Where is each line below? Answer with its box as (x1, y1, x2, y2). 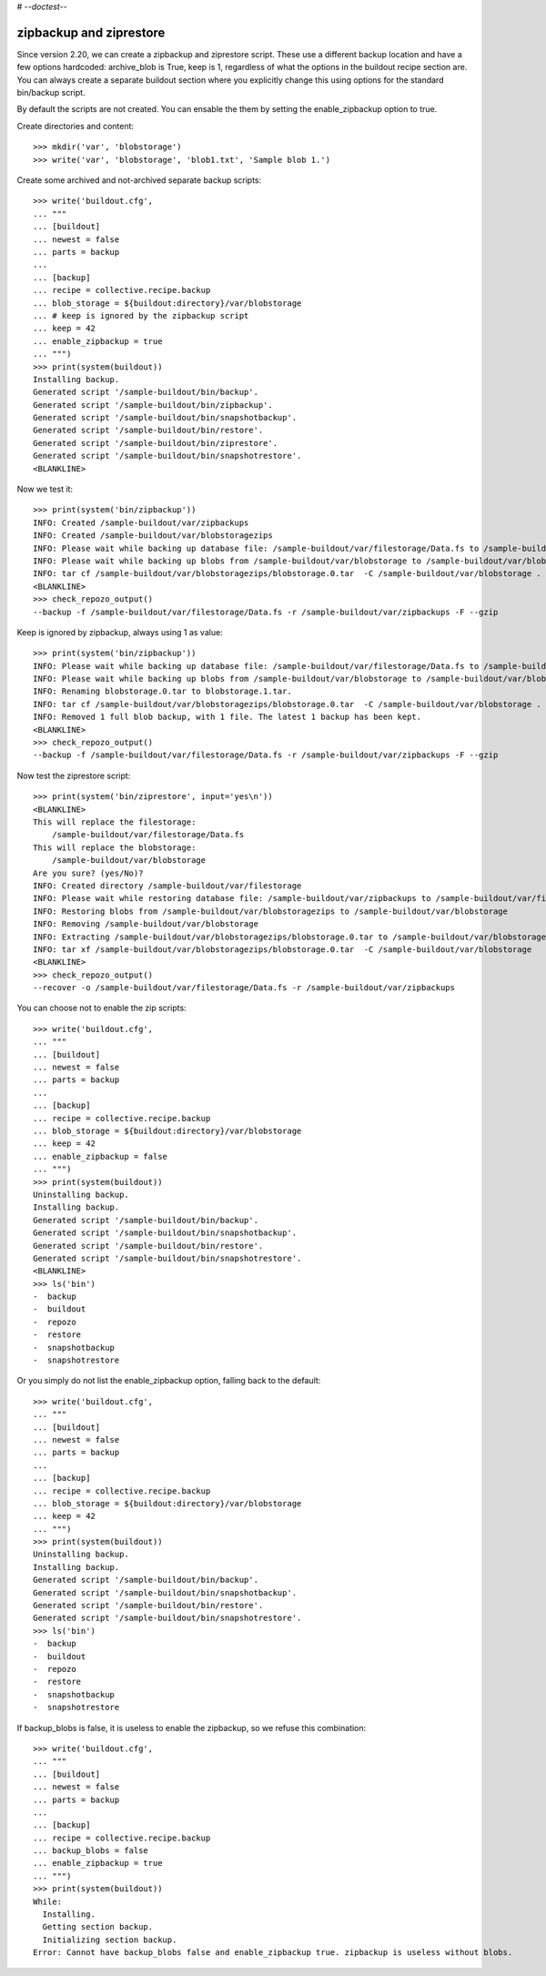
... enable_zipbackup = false (33, 1151, 168, 1161)
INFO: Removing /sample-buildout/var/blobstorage (33, 919, 259, 929)
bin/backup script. (16, 87, 86, 98)
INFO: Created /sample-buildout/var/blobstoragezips (33, 531, 273, 541)
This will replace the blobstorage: (33, 842, 197, 853)
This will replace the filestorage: (33, 817, 197, 827)
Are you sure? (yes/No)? (33, 867, 144, 878)
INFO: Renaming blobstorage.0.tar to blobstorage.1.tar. (33, 686, 293, 696)
